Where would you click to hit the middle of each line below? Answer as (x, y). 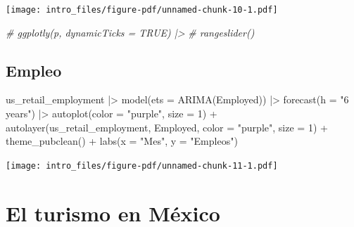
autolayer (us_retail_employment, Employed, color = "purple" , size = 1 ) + (167, 127)
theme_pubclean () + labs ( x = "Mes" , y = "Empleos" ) (122, 141)
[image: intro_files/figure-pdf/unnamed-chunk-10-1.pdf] (142, 10)
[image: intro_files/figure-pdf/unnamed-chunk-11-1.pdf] (142, 166)
